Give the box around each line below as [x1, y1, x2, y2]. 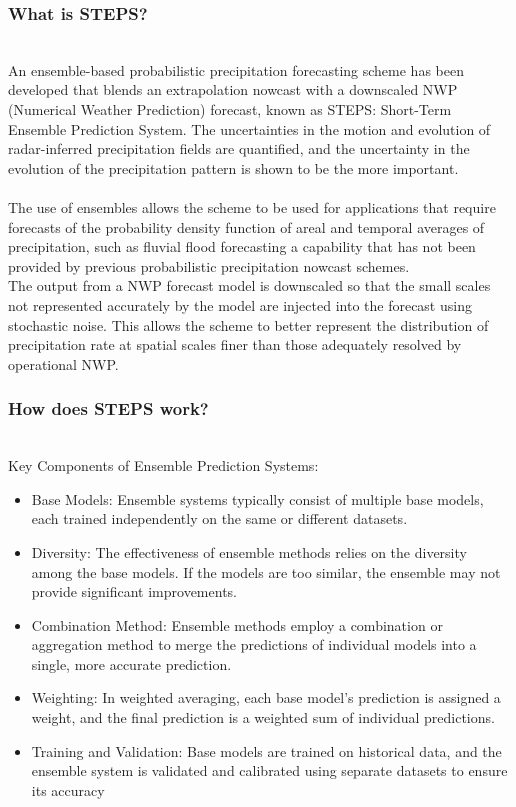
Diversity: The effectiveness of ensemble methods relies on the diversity [31, 541, 467, 562]
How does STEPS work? [8, 396, 209, 421]
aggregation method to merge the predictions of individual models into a [31, 634, 477, 655]
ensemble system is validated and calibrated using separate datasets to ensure [31, 760, 508, 781]
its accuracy [31, 779, 105, 800]
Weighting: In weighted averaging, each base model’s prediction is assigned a [31, 687, 501, 708]
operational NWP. [8, 353, 119, 374]
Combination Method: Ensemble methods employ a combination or [31, 614, 443, 635]
